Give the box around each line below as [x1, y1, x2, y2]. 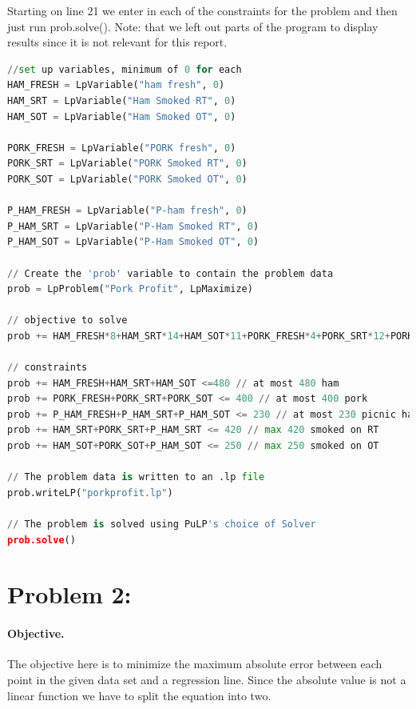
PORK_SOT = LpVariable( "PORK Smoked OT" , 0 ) [7, 173, 248, 185]
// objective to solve [7, 314, 128, 326]
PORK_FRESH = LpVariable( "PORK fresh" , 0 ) [7, 142, 236, 154]
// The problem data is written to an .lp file [7, 471, 265, 483]
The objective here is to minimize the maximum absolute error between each [7, 655, 382, 672]
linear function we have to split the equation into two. [7, 687, 271, 703]
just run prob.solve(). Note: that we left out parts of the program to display [7, 18, 378, 34]
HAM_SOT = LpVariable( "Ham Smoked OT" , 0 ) [7, 110, 236, 122]
